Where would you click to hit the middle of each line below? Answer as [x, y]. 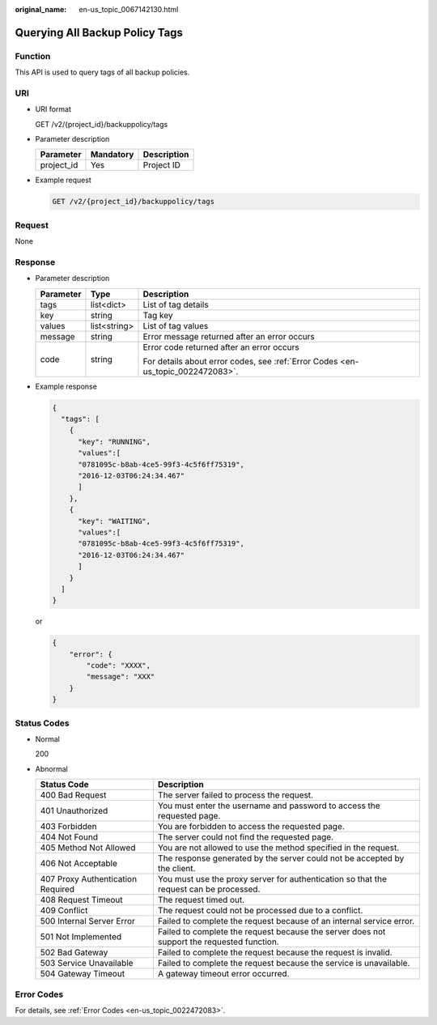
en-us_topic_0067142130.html [129, 9]
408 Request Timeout [81, 900]
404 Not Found [69, 837]
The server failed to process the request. [236, 795]
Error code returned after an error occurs [221, 347]
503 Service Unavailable [87, 963]
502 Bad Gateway [74, 953]
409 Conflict [64, 911]
